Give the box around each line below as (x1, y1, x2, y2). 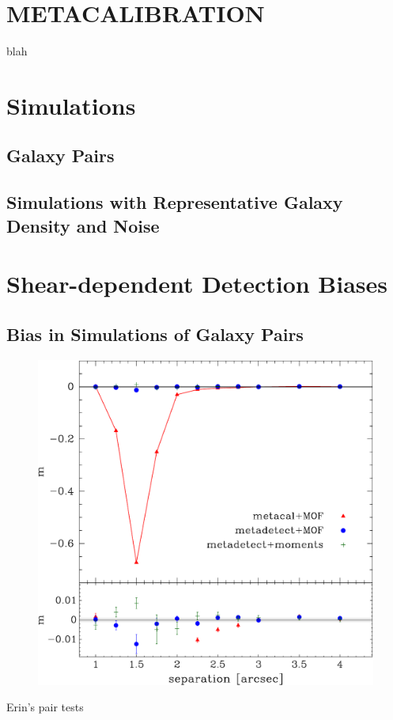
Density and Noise (6, 213, 160, 237)
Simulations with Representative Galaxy (6, 190, 343, 214)
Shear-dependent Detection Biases (6, 267, 388, 300)
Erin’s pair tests (6, 699, 84, 715)
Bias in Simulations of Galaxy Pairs (6, 321, 304, 346)
